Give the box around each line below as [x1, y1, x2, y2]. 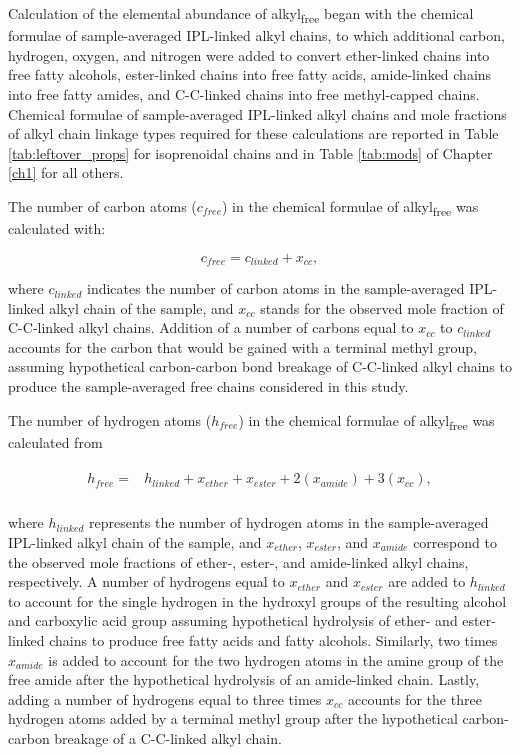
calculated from [8, 431, 103, 452]
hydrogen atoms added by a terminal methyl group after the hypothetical [8, 708, 458, 729]
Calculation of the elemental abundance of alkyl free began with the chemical [8, 3, 474, 26]
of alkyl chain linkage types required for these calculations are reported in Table [8, 123, 499, 144]
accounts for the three [347, 688, 482, 709]
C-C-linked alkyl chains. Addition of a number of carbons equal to [8, 317, 414, 338]
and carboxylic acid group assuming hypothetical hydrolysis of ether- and [8, 610, 458, 631]
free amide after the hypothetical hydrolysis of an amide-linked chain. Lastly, [8, 669, 480, 690]
